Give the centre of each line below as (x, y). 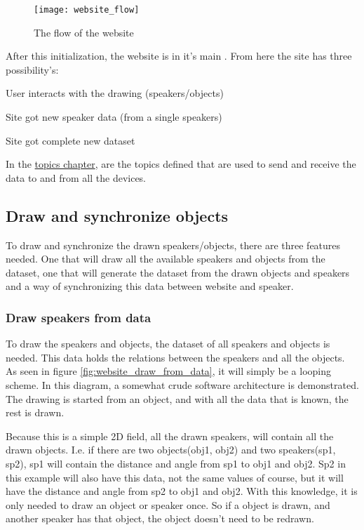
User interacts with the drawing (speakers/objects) (115, 93)
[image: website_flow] (87, 10)
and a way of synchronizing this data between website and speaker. (150, 286)
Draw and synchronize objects (117, 215)
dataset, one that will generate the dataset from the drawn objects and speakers (178, 272)
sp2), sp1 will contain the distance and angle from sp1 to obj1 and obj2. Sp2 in (176, 463)
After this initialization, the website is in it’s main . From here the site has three (179, 56)
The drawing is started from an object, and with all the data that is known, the (177, 398)
